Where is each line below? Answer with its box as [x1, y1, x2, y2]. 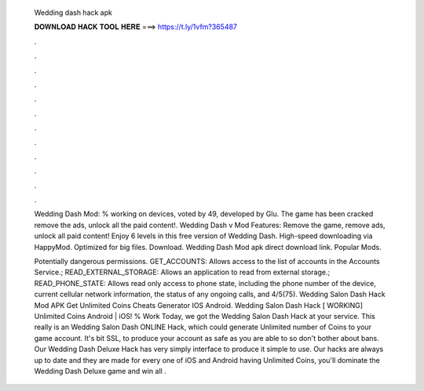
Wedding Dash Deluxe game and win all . [34, 366, 166, 375]
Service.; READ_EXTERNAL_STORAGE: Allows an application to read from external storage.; [34, 267, 331, 277]
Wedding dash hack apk [34, 8, 113, 17]
